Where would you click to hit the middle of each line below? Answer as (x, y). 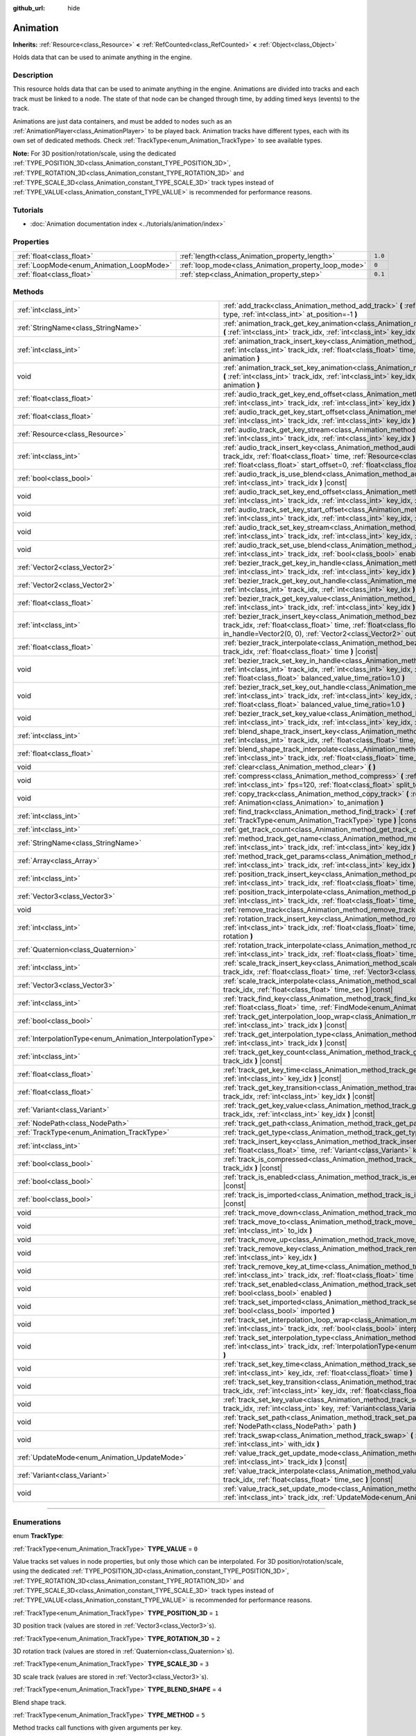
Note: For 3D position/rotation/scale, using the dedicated (94, 153)
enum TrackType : (38, 1536)
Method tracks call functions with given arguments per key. (98, 1728)
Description (33, 75)
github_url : (29, 8)
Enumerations (37, 1522)
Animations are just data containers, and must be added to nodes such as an (122, 121)
